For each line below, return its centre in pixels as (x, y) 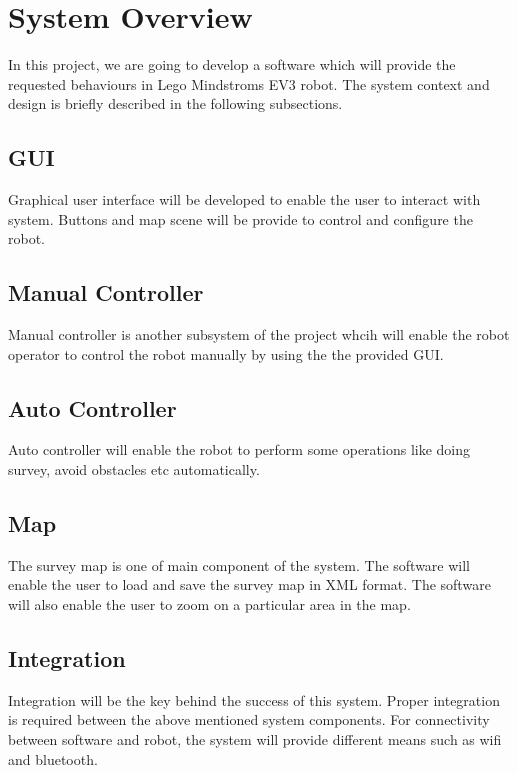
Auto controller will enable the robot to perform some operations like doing (239, 449)
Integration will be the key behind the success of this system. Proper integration (254, 699)
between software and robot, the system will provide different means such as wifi (255, 739)
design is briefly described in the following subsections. (175, 103)
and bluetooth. (53, 758)
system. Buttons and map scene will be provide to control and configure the (240, 218)
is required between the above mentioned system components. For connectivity (249, 719)
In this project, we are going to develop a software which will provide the (232, 64)
